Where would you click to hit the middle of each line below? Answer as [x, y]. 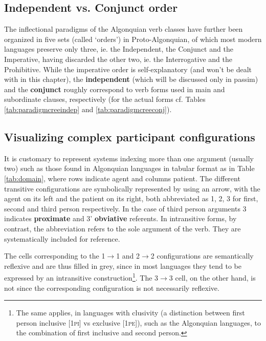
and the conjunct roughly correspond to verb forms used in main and [115, 89]
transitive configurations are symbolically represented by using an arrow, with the [132, 188]
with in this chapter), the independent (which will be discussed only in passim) [131, 79]
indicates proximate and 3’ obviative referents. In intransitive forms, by [120, 218]
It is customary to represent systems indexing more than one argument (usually [129, 158]
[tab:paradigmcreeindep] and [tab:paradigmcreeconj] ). [88, 109]
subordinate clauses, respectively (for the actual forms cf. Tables [105, 99]
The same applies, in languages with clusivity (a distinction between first [130, 313]
